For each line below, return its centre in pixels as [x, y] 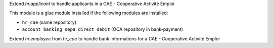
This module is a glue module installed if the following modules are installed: [89, 13]
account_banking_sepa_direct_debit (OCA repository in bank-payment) [103, 29]
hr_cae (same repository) [49, 22]
